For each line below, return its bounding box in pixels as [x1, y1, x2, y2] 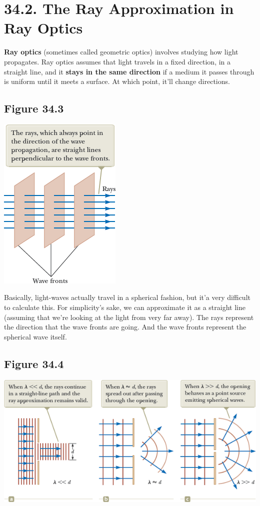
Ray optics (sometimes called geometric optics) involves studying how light [4, 46, 238, 57]
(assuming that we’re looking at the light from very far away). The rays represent [4, 311, 254, 322]
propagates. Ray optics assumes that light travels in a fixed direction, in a [4, 56, 231, 66]
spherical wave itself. [4, 331, 67, 341]
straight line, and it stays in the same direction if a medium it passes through [4, 66, 254, 76]
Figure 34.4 [4, 355, 64, 371]
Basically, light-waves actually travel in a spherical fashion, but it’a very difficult [4, 292, 250, 302]
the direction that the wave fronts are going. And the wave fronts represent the [4, 321, 246, 332]
